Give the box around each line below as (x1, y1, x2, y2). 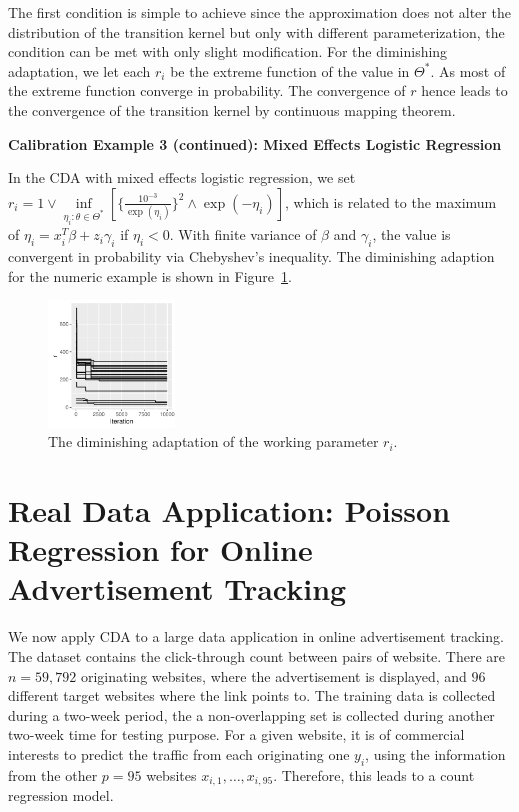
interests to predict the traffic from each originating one (8, 743, 350, 764)
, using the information (365, 743, 506, 764)
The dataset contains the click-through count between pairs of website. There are (8, 645, 506, 666)
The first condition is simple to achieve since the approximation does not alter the (8, 2, 511, 22)
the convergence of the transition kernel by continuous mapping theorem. (8, 99, 456, 120)
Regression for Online (8, 529, 313, 570)
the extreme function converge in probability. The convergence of (8, 80, 406, 101)
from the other (8, 764, 98, 785)
